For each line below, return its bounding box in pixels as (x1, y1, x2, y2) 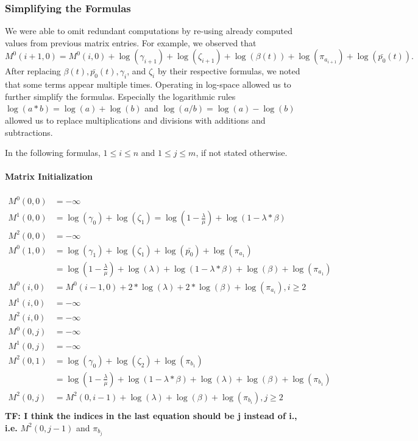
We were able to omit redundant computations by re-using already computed (5, 24, 293, 37)
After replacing (5, 65, 61, 77)
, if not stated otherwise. (196, 146, 288, 159)
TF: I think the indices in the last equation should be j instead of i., (5, 409, 297, 422)
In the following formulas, (5, 146, 101, 159)
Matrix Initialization (5, 170, 93, 183)
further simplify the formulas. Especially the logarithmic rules (5, 90, 236, 102)
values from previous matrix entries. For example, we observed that (5, 36, 257, 49)
